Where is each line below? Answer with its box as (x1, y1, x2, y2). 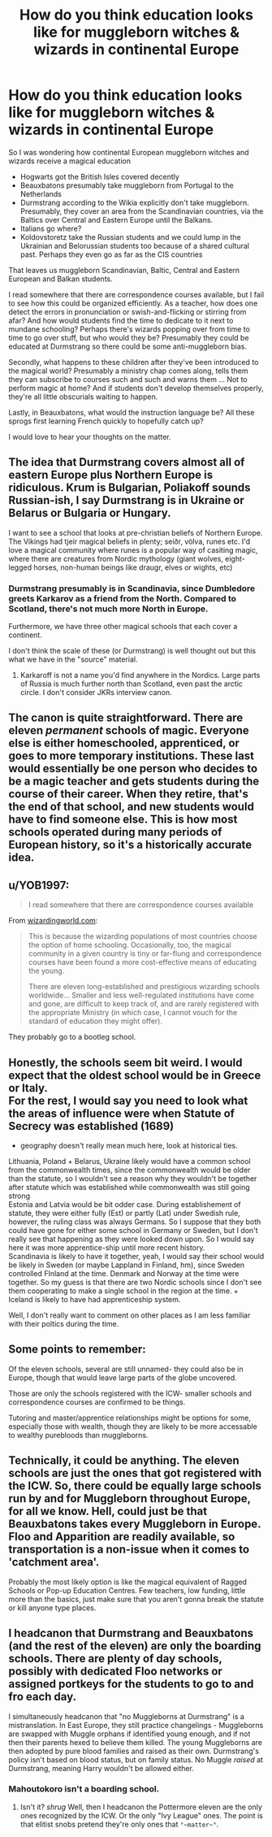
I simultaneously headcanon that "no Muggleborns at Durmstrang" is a (8, 1711, 245, 1721)
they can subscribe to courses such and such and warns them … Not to (8, 374, 248, 384)
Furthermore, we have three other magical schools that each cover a (8, 622, 238, 632)
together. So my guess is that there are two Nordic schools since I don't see (8, 1278, 262, 1288)
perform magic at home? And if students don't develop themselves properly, (8, 383, 264, 393)
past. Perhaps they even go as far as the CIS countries (19, 250, 203, 259)
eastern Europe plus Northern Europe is (8, 468, 214, 482)
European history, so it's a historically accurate (8, 838, 253, 852)
